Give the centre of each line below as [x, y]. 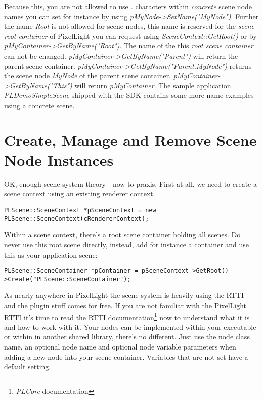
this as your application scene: [51, 254]
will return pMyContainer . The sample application [153, 85]
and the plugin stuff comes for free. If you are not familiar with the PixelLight [125, 305]
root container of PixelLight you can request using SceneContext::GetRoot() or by [130, 36]
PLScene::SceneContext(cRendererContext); [77, 218]
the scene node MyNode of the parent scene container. [88, 76]
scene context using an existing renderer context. [80, 194]
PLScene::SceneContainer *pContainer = [71, 271]
